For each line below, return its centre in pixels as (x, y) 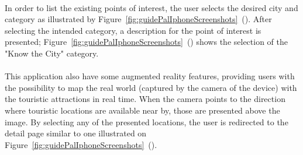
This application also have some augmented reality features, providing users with (150, 76)
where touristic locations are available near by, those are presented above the (142, 110)
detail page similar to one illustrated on (76, 133)
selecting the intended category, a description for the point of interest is (133, 30)
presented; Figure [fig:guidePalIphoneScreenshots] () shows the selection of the (146, 42)
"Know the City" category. (52, 53)
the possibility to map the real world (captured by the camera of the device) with (151, 87)
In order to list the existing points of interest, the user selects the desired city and (151, 7)
